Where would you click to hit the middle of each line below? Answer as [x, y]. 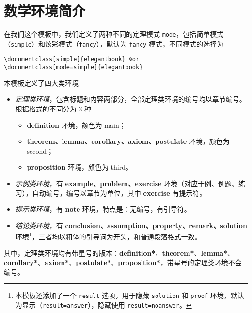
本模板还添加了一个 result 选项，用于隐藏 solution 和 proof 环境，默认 [130, 295]
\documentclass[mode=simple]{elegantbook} [73, 68]
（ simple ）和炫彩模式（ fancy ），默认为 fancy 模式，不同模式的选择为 [114, 43]
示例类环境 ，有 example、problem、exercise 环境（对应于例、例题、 [127, 183]
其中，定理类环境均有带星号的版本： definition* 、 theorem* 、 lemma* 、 [119, 253]
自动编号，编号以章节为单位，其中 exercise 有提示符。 [119, 193]
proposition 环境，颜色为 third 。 [79, 167]
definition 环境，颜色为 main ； [76, 125]
